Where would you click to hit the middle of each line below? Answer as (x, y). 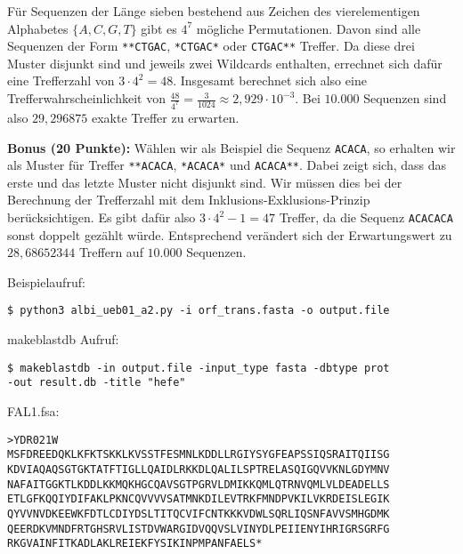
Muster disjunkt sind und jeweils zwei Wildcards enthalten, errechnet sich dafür (225, 63)
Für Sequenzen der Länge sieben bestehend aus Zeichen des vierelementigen (214, 11)
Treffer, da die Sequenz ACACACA (366, 217)
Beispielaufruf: (46, 281)
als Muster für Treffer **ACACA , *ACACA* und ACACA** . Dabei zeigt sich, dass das (227, 165)
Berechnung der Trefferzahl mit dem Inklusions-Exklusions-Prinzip (189, 200)
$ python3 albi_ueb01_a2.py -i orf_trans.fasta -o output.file (199, 311)
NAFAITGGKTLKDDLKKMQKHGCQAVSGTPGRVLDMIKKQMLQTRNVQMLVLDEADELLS (199, 484)
